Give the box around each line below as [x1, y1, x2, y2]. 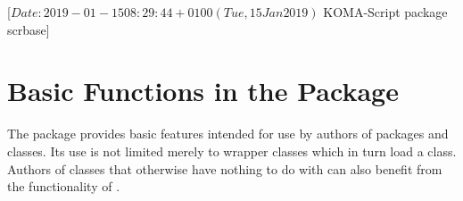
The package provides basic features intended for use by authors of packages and [7, 124, 449, 143]
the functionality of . [7, 177, 120, 196]
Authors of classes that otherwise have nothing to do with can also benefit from [7, 159, 442, 178]
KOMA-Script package [323, 3, 448, 21]
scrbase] [7, 20, 50, 38]
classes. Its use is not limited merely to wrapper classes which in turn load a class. [7, 141, 457, 160]
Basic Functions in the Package [7, 72, 399, 109]
